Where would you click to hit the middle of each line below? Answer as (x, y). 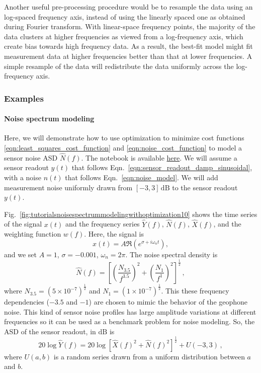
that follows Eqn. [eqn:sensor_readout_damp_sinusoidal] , (162, 167)
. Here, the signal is (114, 234)
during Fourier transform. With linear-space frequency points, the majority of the (130, 26)
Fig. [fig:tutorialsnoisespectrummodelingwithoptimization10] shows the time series (131, 214)
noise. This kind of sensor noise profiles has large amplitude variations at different (130, 311)
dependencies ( (27, 302)
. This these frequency (195, 291)
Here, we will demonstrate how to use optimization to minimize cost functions (124, 138)
